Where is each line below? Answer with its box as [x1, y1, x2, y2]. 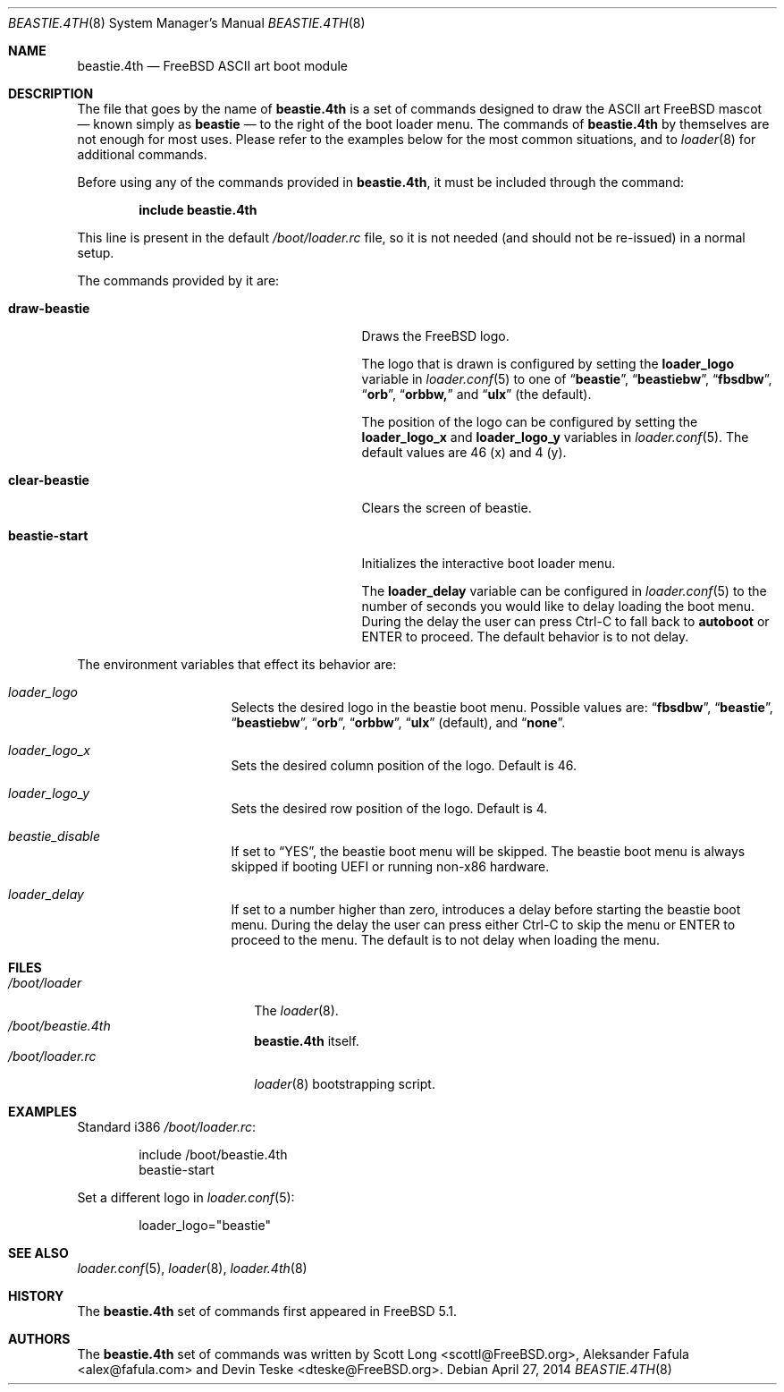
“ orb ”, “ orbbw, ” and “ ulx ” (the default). [361, 386, 592, 402]
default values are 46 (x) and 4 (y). [361, 445, 567, 460]
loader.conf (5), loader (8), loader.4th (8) [77, 1260, 308, 1276]
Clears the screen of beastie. [361, 500, 532, 515]
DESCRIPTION [8, 86, 94, 101]
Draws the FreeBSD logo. [361, 328, 510, 344]
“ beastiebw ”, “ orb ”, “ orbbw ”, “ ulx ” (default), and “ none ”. [231, 715, 566, 730]
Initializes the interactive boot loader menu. [361, 556, 616, 571]
